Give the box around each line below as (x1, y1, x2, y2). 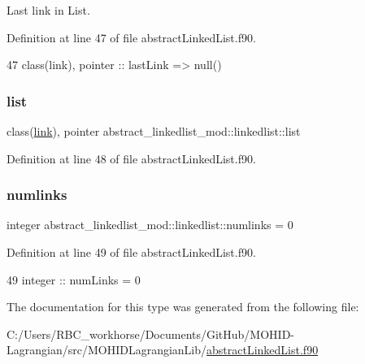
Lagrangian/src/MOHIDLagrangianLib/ (7, 341, 207, 358)
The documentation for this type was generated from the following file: (7, 298, 359, 315)
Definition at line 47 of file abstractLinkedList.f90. (7, 28, 256, 45)
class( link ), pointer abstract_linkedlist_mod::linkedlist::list (7, 123, 301, 139)
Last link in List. (7, 2, 90, 18)
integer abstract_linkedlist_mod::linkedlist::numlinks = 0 (7, 216, 293, 233)
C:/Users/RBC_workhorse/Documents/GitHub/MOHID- (7, 325, 295, 342)
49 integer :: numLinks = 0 (7, 271, 141, 288)
